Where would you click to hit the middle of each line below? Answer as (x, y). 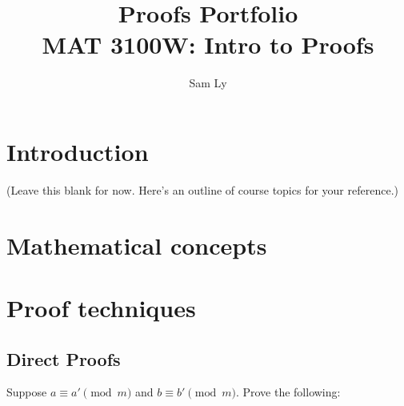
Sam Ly (208, 83)
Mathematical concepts (137, 245)
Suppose (27, 392)
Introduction (78, 151)
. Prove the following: (288, 392)
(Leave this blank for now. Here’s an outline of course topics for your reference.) (202, 189)
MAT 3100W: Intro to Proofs (208, 44)
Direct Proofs (64, 358)
